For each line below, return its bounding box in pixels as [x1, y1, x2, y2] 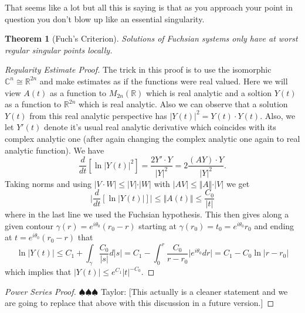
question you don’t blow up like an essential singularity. [5, 12, 205, 25]
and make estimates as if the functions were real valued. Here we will [39, 74, 288, 87]
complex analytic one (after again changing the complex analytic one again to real [5, 132, 300, 144]
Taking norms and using [5, 177, 91, 189]
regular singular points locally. [5, 43, 113, 56]
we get [226, 177, 250, 189]
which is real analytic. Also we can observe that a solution [79, 98, 288, 110]
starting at [138, 219, 177, 232]
